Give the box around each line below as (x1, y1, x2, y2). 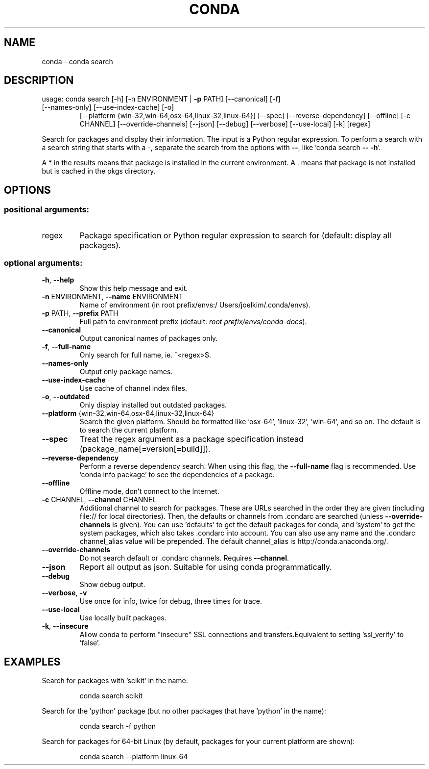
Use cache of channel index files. (79, 384, 187, 393)
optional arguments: (4, 258, 83, 268)
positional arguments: (4, 205, 90, 215)
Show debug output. (79, 580, 145, 589)
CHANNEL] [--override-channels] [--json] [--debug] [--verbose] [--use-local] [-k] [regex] (79, 120, 371, 128)
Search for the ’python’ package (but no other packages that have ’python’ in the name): (42, 707, 326, 716)
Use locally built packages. (79, 614, 167, 622)
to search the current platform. (79, 426, 179, 435)
